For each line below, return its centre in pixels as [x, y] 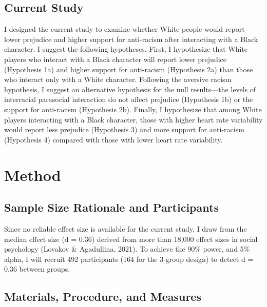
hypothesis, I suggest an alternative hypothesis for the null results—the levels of [130, 89]
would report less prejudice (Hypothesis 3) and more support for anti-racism [124, 129]
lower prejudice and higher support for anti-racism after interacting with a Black [131, 39]
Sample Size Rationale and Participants [111, 207]
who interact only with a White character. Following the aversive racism [118, 79]
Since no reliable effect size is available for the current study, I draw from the [126, 228]
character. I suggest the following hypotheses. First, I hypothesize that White [126, 49]
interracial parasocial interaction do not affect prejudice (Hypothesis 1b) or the [129, 99]
